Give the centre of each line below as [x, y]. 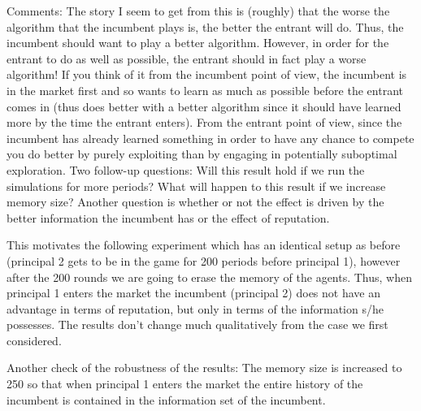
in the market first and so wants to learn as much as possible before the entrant [205, 90]
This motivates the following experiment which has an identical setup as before [204, 245]
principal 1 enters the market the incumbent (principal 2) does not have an [193, 293]
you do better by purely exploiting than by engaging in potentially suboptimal [202, 154]
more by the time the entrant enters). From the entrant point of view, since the [204, 122]
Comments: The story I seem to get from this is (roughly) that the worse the [198, 11]
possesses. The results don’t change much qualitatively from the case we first [197, 324]
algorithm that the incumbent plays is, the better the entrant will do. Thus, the [205, 26]
